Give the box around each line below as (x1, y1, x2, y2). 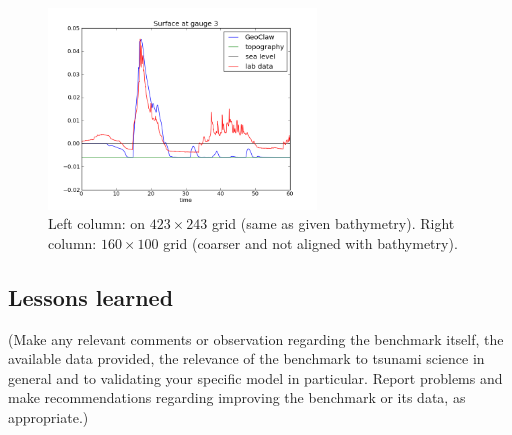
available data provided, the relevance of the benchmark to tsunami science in (8, 348, 485, 369)
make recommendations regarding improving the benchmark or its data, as (8, 387, 466, 408)
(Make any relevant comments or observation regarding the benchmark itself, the (8, 328, 504, 349)
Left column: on (48, 213, 146, 234)
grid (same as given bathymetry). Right (211, 213, 455, 234)
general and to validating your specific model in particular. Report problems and (8, 367, 503, 388)
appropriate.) (8, 406, 89, 427)
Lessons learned (8, 281, 174, 312)
